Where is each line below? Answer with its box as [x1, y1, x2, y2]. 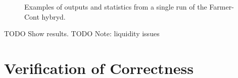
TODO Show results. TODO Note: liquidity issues [4, 28, 160, 39]
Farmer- [209, 2, 234, 12]
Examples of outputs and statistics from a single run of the [24, 2, 207, 12]
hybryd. [41, 11, 66, 22]
